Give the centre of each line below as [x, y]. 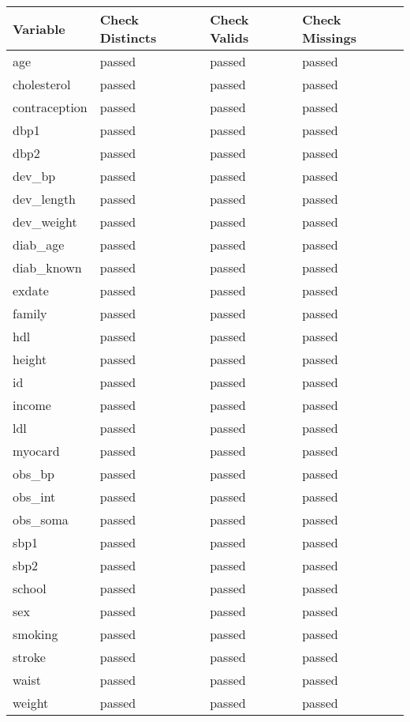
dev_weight [45, 222]
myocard [36, 451]
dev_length [45, 199]
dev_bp [34, 176]
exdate [31, 290]
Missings [330, 38]
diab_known [47, 267]
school [30, 588]
